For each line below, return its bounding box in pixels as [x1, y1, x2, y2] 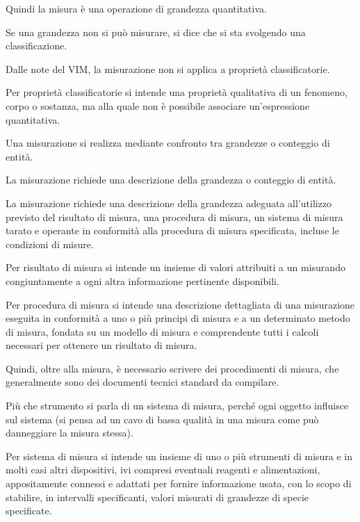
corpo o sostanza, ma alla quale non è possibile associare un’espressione [6, 98, 310, 113]
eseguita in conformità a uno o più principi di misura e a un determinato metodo [6, 311, 350, 325]
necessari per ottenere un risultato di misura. [6, 338, 197, 352]
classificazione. [6, 38, 67, 53]
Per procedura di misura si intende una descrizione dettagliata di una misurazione [6, 297, 355, 311]
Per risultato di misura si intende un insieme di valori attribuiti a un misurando [6, 260, 345, 275]
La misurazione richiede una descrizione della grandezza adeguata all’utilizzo [6, 195, 332, 210]
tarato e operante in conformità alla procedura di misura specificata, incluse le [6, 223, 339, 238]
